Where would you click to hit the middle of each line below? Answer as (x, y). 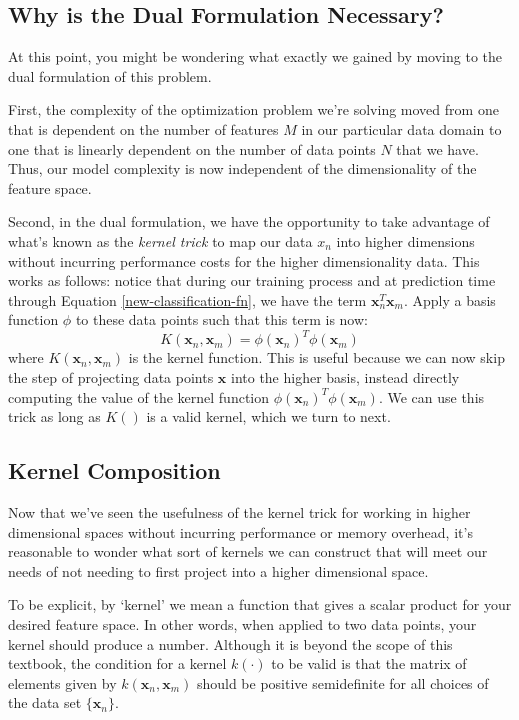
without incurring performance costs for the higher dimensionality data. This (244, 260)
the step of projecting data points (111, 377)
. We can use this (431, 396)
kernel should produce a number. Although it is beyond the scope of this (230, 643)
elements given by (62, 682)
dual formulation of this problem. (110, 75)
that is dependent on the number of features (143, 128)
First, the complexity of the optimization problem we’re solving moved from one (253, 109)
